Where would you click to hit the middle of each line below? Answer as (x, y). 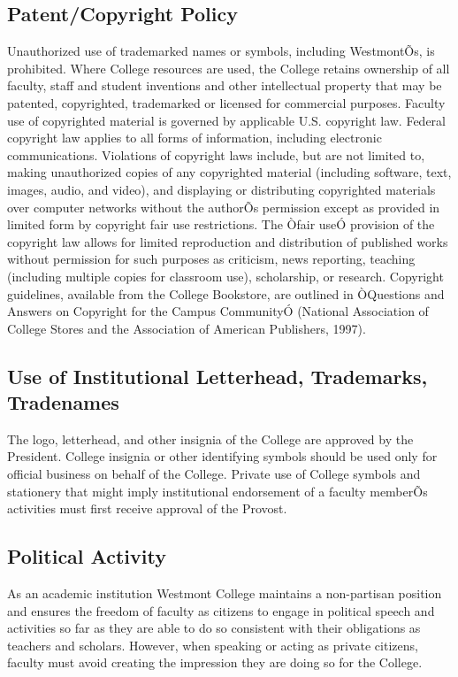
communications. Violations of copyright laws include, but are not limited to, (216, 154)
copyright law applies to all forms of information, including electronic (195, 138)
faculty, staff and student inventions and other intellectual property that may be (225, 85)
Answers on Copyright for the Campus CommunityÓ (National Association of (218, 311)
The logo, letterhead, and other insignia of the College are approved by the (210, 439)
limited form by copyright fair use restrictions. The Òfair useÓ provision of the (221, 224)
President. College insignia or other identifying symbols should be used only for (222, 456)
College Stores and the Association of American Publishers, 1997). (187, 328)
